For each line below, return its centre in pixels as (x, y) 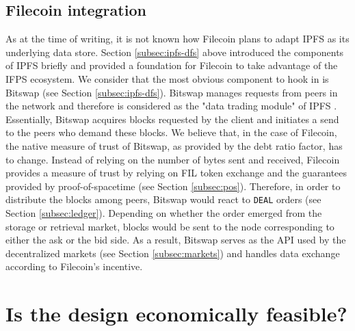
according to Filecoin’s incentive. (74, 266)
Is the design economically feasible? (176, 314)
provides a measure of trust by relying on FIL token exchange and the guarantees (176, 173)
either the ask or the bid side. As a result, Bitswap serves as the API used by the (176, 240)
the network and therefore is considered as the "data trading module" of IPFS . (171, 106)
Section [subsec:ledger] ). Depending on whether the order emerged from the (164, 212)
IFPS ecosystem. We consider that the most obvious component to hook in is (167, 78)
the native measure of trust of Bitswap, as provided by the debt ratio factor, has (174, 145)
